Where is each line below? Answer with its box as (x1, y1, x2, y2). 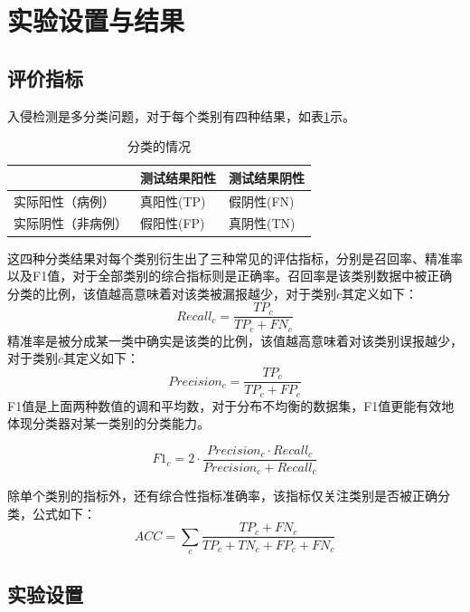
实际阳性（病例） (14, 191, 115, 210)
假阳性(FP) (140, 214, 205, 233)
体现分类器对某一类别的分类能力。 (7, 414, 210, 433)
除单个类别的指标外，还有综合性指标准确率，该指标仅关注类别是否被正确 (7, 486, 437, 505)
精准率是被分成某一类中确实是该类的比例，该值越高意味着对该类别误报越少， (7, 330, 463, 349)
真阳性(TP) (140, 191, 206, 210)
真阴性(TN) (229, 214, 296, 233)
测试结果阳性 (140, 167, 216, 186)
